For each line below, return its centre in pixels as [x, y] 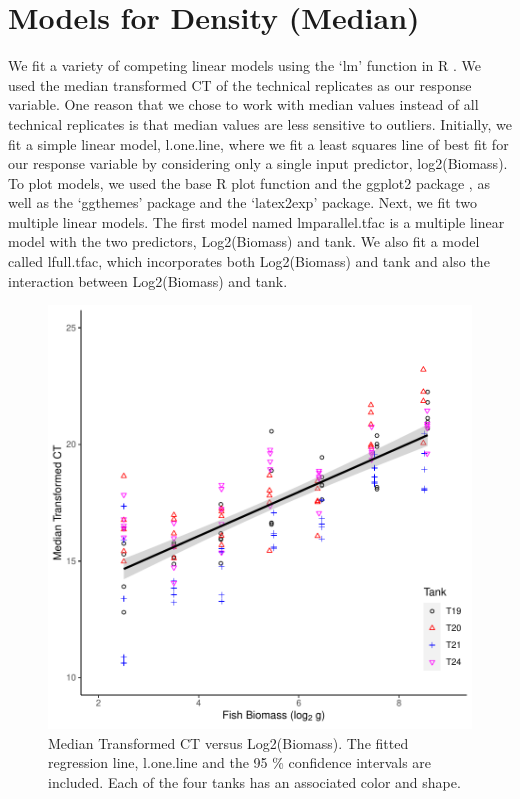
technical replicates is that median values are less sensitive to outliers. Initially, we [260, 123]
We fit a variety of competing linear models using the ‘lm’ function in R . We [244, 65]
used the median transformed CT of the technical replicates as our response [240, 84]
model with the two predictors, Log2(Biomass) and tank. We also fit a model [244, 241]
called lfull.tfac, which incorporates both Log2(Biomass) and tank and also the [249, 261]
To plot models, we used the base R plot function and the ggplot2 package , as [249, 182]
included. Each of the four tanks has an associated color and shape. [254, 782]
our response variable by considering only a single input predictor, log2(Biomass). [258, 163]
